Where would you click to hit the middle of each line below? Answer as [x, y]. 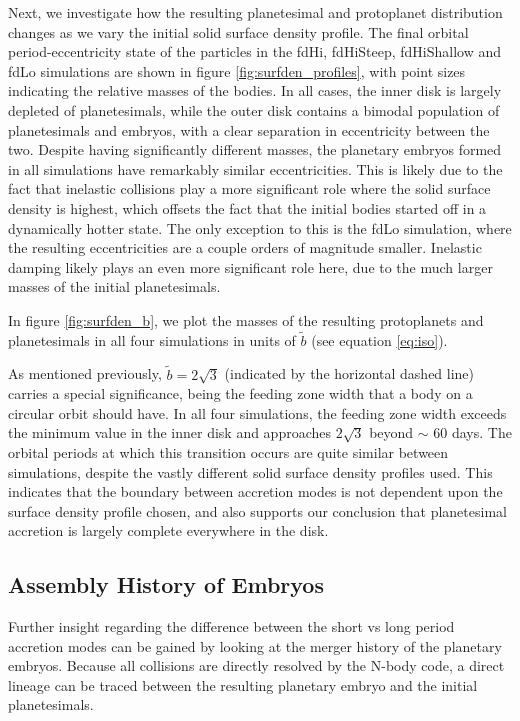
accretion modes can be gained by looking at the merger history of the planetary [255, 645]
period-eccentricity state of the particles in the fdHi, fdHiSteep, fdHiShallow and [255, 51]
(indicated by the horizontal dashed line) [349, 373]
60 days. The [472, 432]
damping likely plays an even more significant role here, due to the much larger [250, 266]
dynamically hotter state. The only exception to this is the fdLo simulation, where [260, 227]
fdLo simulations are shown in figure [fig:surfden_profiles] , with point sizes [237, 70]
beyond [391, 432]
